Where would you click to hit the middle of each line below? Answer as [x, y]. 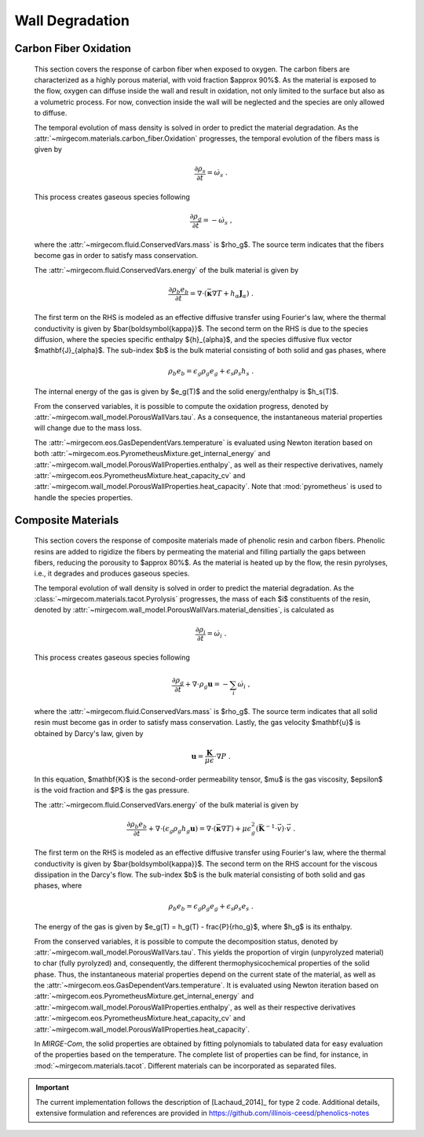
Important [53, 1087]
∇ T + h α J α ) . [233, 294]
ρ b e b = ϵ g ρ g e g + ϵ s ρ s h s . [211, 372]
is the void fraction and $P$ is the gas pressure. [112, 790]
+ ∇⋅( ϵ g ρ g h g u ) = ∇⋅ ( [182, 830]
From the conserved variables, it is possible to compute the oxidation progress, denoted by [181, 406]
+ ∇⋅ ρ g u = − [207, 686]
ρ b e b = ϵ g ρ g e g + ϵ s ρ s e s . [211, 907]
